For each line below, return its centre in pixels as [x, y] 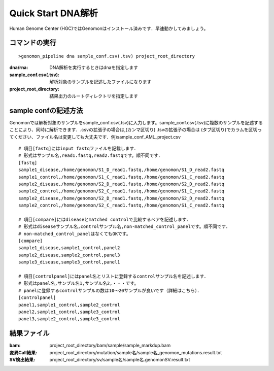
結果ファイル [29, 333]
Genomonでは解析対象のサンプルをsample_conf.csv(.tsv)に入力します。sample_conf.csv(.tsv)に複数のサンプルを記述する [136, 122]
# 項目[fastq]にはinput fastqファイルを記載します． [79, 148]
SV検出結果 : [22, 360]
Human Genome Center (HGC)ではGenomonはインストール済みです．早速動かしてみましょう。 [109, 28]
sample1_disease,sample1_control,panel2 [69, 248]
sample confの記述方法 [46, 110]
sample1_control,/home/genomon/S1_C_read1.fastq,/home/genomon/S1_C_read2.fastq [122, 177]
